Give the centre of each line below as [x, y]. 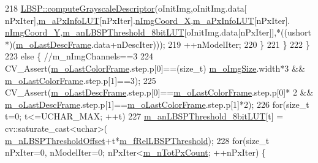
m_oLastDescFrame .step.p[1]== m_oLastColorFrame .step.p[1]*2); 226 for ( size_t [157, 104]
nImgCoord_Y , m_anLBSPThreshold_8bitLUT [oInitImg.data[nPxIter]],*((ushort [158, 32]
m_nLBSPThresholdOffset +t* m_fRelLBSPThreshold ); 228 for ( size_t [137, 140]
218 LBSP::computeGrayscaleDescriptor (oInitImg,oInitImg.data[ [126, 8]
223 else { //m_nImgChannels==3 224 [79, 56]
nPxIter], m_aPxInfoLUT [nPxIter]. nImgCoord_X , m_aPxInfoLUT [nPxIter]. [148, 20]
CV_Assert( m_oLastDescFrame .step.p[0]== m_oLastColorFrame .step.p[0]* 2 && [159, 92]
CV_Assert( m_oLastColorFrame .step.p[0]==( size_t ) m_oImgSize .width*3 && [155, 68]
